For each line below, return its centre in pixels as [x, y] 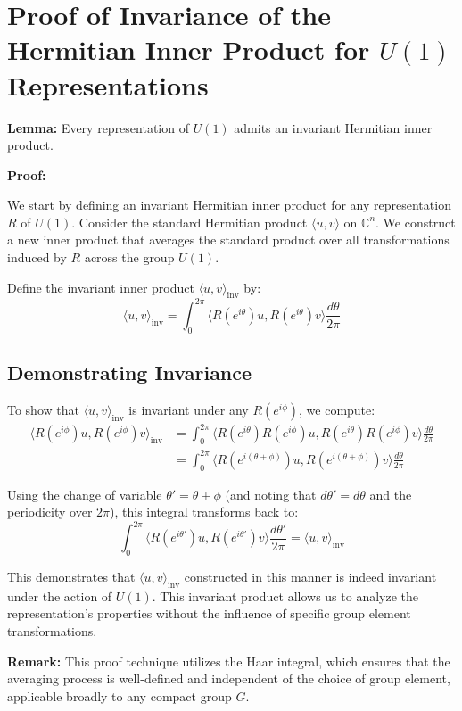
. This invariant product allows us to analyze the [285, 595]
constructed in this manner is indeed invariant [310, 577]
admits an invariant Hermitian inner [333, 127]
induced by [37, 257]
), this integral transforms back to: [204, 512]
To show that [43, 409]
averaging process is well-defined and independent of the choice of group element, [229, 678]
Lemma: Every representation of [98, 127]
